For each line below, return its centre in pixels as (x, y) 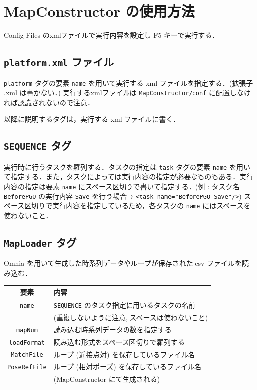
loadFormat (27, 343)
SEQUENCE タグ (38, 146)
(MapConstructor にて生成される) (107, 379)
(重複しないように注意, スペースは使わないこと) (131, 317)
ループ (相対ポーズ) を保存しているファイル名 (128, 366)
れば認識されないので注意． (49, 102)
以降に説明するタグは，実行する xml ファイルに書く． (92, 119)
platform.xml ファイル (59, 62)
